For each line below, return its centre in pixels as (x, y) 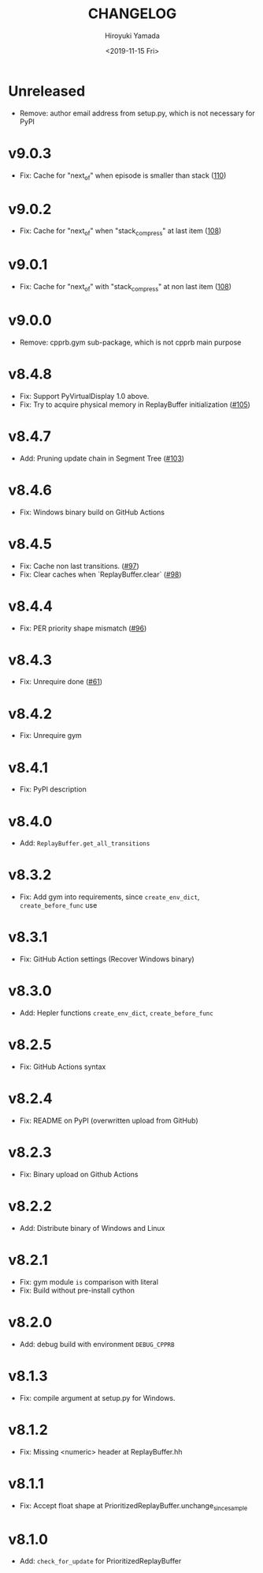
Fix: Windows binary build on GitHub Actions (92, 512)
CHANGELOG (132, 14)
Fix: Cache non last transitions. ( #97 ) (79, 566)
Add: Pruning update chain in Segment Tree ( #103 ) (102, 458)
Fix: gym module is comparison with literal (89, 1281)
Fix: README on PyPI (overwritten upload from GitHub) (109, 1120)
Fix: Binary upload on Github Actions (79, 1174)
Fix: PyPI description (53, 789)
